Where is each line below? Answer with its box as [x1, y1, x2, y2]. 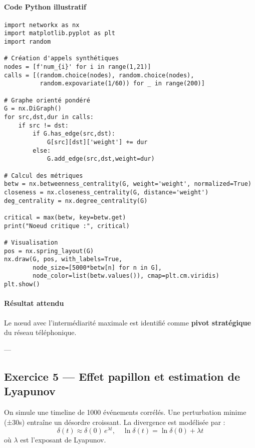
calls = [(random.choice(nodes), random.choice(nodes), [4, 71, 194, 79]
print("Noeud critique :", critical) [4, 222, 130, 230]
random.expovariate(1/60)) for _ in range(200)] [40, 80, 205, 87]
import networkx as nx [4, 21, 80, 29]
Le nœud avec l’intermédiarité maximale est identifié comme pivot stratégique [4, 317, 251, 327]
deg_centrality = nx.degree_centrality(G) [4, 197, 148, 204]
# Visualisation [4, 239, 58, 246]
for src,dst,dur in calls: [4, 114, 94, 121]
